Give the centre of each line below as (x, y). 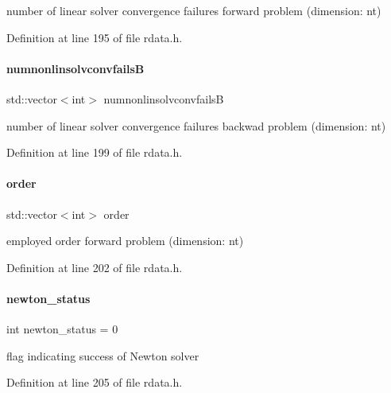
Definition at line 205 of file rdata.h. (95, 382)
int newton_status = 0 (62, 329)
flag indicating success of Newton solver (103, 355)
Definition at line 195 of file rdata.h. (95, 37)
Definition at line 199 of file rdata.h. (95, 152)
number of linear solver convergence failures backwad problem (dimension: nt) (196, 125)
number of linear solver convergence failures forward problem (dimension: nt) (194, 10)
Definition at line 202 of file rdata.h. (95, 267)
